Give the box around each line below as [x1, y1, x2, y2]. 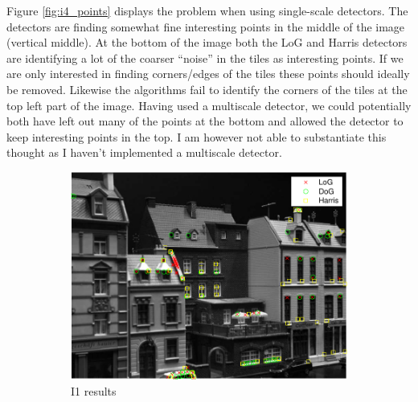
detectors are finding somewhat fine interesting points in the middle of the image [6, 18, 405, 35]
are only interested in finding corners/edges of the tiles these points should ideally [6, 65, 410, 82]
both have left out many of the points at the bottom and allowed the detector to [6, 113, 404, 129]
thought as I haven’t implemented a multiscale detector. [6, 144, 282, 161]
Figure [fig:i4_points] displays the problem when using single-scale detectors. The [6, 2, 408, 18]
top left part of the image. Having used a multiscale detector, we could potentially [6, 96, 412, 113]
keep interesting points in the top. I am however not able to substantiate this [6, 128, 387, 145]
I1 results [71, 383, 117, 400]
